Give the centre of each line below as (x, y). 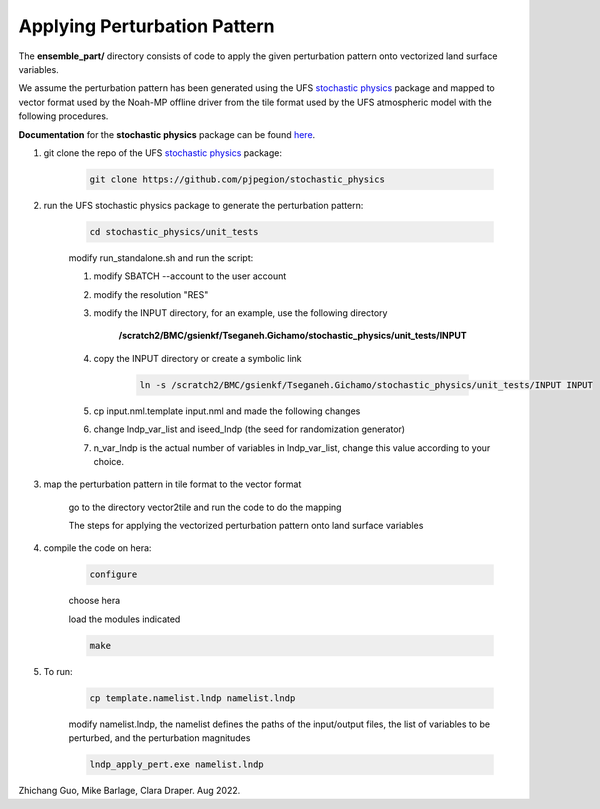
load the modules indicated (124, 619)
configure (113, 574)
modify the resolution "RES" (151, 294)
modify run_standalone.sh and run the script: (161, 257)
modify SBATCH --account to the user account (190, 276)
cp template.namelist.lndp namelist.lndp (192, 698)
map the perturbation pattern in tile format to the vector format (172, 484)
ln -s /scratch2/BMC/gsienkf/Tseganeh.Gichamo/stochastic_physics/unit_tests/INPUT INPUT (366, 384)
